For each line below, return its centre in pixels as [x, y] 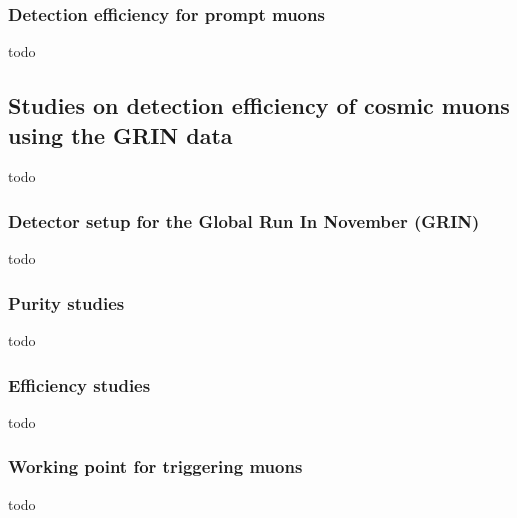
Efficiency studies [79, 384]
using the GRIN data [120, 134]
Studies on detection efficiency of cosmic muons [259, 105]
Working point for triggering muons [155, 466]
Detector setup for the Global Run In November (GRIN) [244, 220]
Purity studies [66, 302]
